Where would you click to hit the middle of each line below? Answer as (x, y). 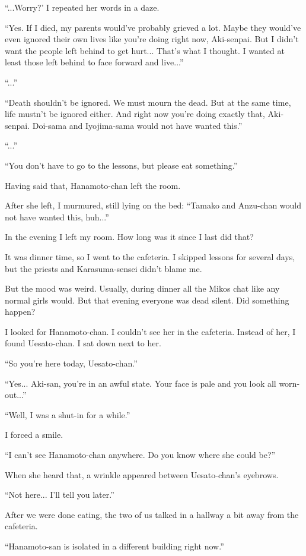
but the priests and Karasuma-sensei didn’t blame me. (103, 268)
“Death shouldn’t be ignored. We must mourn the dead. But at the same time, (148, 102)
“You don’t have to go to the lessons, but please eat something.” (121, 165)
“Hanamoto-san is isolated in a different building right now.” (114, 546)
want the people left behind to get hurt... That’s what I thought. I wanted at (145, 50)
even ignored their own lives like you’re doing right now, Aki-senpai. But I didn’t (152, 39)
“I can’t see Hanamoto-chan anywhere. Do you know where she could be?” (140, 455)
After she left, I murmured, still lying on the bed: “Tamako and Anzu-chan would (153, 205)
